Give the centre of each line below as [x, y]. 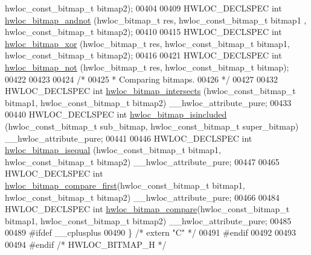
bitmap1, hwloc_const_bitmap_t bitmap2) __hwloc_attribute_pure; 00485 [148, 220]
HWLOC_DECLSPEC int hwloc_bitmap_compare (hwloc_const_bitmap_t [147, 209]
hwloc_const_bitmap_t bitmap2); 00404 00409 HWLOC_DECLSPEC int [143, 8]
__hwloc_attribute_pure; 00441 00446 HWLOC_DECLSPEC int [129, 138]
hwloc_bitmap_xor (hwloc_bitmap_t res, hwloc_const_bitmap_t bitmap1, [147, 43]
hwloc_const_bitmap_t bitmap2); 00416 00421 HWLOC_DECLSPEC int [143, 55]
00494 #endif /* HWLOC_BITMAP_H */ [86, 244]
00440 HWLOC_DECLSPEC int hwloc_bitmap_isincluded [116, 114]
